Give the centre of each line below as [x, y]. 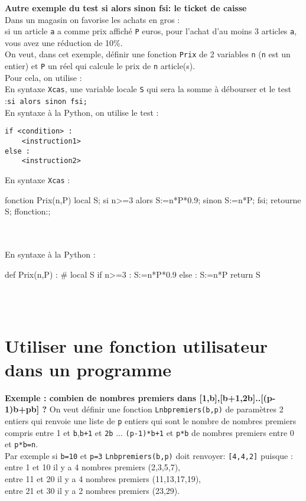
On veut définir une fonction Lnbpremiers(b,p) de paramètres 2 [166, 409]
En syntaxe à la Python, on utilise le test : [82, 112]
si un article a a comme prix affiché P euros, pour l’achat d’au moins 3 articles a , [151, 31]
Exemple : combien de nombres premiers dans [101, 397]
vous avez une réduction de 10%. [64, 42]
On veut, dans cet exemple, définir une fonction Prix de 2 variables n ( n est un [148, 54]
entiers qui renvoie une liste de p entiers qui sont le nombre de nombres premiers [151, 420]
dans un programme [88, 369]
